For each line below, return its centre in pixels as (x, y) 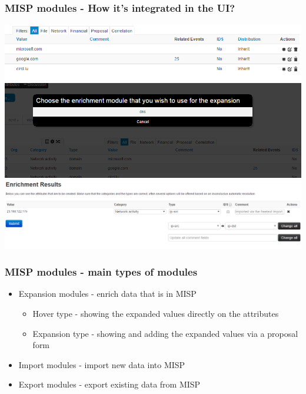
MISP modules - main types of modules (101, 272)
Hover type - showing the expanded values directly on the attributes (156, 313)
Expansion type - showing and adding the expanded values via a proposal (165, 333)
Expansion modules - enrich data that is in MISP (107, 294)
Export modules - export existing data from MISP (109, 384)
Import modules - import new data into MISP (102, 364)
